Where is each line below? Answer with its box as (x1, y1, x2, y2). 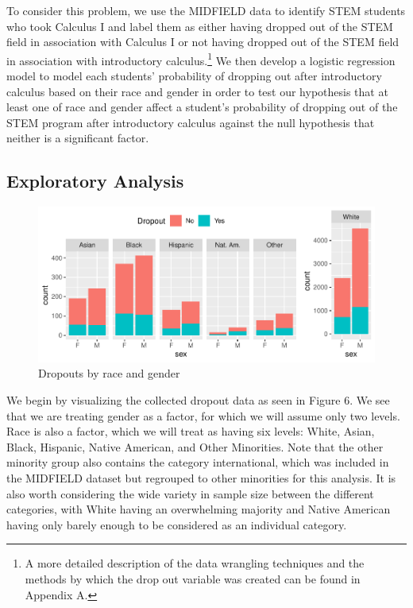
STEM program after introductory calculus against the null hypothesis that (6, 114, 375, 130)
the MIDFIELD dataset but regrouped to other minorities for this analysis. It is (6, 470, 396, 486)
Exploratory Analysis (6, 168, 184, 193)
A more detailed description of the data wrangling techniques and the (25, 555, 365, 571)
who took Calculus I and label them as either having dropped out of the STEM (6, 17, 393, 34)
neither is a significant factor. (6, 130, 149, 146)
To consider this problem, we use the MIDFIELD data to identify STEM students (6, 2, 406, 18)
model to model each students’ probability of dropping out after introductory (6, 68, 382, 84)
